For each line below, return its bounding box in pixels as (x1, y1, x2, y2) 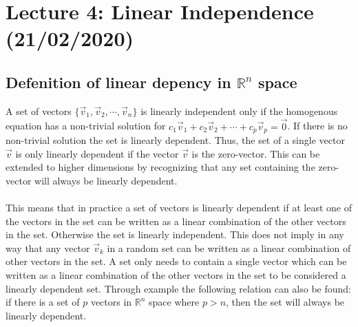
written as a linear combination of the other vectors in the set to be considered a (6, 267, 346, 282)
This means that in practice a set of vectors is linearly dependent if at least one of (6, 200, 352, 214)
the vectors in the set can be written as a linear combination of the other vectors (6, 213, 346, 228)
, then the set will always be (226, 295, 345, 309)
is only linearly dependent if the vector (15, 146, 179, 160)
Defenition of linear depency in (6, 71, 231, 92)
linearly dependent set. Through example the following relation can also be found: (6, 281, 351, 295)
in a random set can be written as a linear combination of (107, 240, 351, 255)
